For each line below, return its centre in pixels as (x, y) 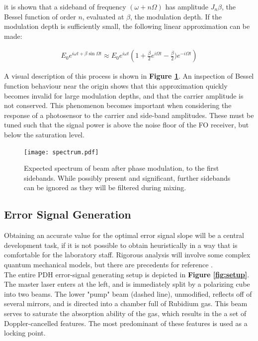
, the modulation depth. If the (176, 16)
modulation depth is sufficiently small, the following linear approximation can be (127, 26)
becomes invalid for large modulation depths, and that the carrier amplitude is (124, 95)
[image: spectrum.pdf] (61, 152)
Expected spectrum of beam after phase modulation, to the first (122, 168)
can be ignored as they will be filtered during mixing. (105, 187)
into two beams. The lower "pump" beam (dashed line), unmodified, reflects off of (128, 293)
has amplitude (187, 6)
